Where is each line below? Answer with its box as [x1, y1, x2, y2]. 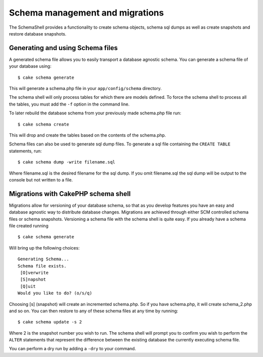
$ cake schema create [18, 122, 69, 127]
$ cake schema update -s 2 [18, 319, 82, 325]
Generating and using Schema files [9, 44, 118, 52]
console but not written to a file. [9, 177, 73, 182]
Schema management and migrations [9, 7, 164, 18]
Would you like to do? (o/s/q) [18, 290, 93, 296]
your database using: [9, 63, 52, 69]
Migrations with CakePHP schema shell [9, 190, 131, 198]
